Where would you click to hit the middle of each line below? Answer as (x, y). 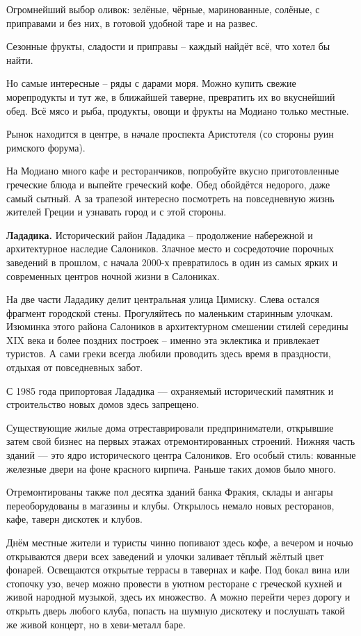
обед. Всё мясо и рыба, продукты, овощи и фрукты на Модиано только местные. (178, 110)
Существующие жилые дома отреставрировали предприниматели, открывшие (170, 427)
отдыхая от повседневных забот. (75, 367)
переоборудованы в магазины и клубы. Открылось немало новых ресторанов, (170, 505)
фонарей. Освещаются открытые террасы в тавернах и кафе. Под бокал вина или (178, 570)
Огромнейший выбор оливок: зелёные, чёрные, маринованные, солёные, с (163, 9)
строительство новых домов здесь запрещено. (103, 404)
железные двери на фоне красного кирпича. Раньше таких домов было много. (171, 468)
